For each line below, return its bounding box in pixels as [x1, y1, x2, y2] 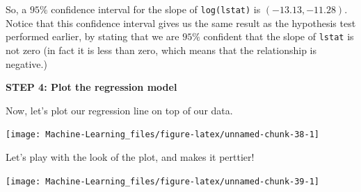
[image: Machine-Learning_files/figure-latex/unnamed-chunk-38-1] [6, 130, 320, 140]
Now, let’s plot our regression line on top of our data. [6, 103, 233, 117]
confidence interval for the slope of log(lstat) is [51, 2, 261, 16]
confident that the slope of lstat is [203, 29, 354, 44]
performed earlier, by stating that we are [6, 29, 179, 44]
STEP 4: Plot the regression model [6, 80, 177, 94]
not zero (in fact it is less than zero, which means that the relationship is [6, 42, 316, 57]
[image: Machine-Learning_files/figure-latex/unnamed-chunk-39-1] [6, 176, 320, 186]
